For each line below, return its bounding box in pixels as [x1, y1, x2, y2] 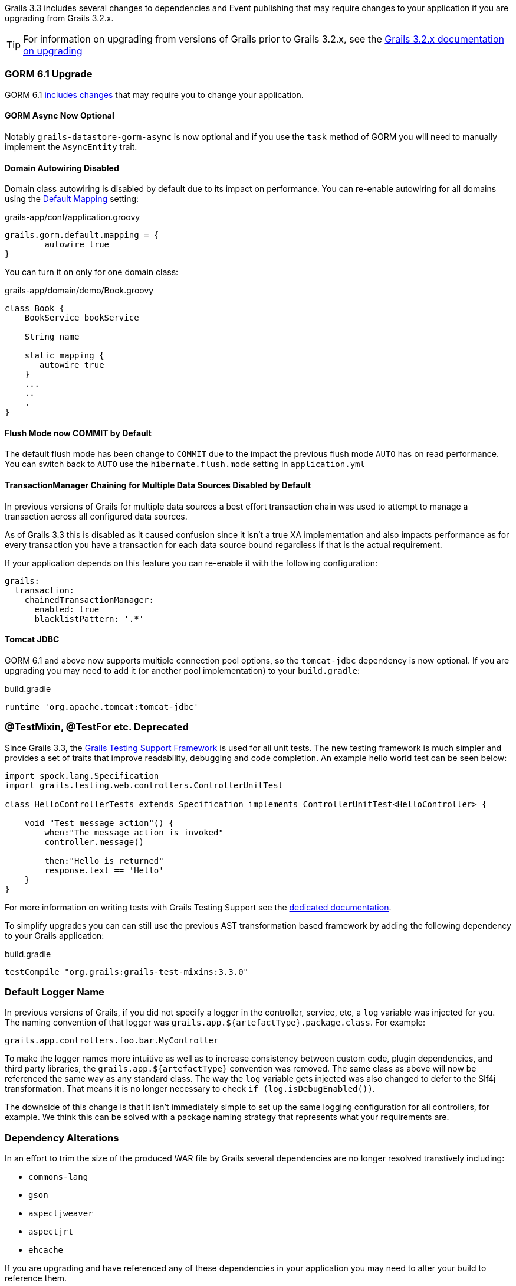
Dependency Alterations [5, 1131, 119, 1144]
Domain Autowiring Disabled [5, 162, 119, 173]
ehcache [28, 1245, 64, 1255]
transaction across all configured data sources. [5, 511, 188, 521]
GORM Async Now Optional [5, 110, 114, 121]
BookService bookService [24, 313, 139, 323]
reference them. [5, 1273, 67, 1284]
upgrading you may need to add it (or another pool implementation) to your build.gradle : [5, 665, 360, 675]
